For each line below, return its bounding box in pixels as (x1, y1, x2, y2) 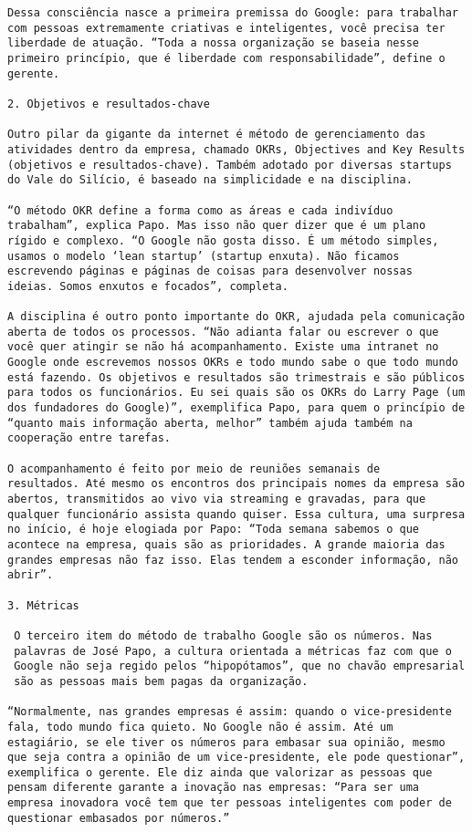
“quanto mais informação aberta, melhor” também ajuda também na (7, 416, 413, 430)
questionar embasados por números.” (7, 811, 230, 825)
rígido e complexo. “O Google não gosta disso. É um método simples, (7, 234, 439, 247)
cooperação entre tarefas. (7, 432, 171, 445)
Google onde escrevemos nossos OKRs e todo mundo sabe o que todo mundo (7, 356, 458, 369)
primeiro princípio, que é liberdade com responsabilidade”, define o (7, 51, 446, 65)
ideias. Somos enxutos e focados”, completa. (7, 279, 288, 293)
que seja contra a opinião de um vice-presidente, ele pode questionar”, (7, 751, 466, 764)
